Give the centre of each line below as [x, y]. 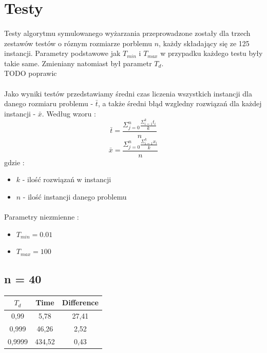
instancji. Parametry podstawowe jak [62, 53]
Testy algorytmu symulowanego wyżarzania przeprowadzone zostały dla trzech [127, 33]
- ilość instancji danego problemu [75, 196]
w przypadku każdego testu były [212, 53]
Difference [80, 302]
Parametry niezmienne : [42, 216]
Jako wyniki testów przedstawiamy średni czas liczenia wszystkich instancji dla [128, 93]
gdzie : [14, 162]
